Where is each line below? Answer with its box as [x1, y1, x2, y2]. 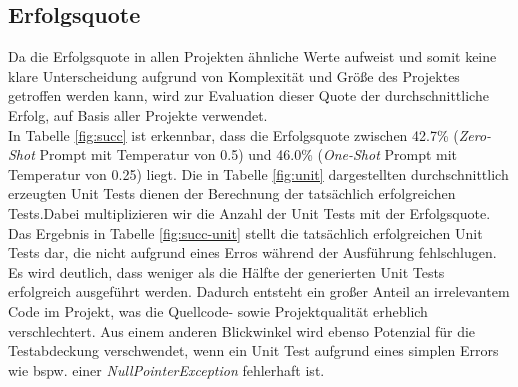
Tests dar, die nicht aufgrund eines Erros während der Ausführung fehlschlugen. [8, 242, 497, 263]
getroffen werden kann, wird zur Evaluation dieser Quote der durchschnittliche [8, 85, 489, 106]
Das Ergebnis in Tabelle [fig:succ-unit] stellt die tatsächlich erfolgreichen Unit [8, 222, 483, 243]
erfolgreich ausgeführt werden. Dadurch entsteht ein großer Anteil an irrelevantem [8, 281, 510, 302]
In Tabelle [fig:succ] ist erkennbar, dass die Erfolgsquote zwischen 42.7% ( [8, 124, 459, 145]
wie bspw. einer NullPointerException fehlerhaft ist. [8, 359, 325, 380]
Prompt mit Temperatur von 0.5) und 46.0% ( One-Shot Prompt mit [39, 144, 458, 165]
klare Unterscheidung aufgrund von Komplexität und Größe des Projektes [8, 65, 460, 86]
